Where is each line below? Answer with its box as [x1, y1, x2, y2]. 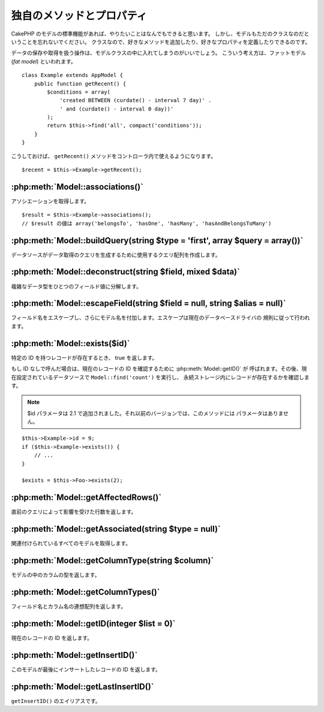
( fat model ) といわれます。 [11, 58, 76, 65]
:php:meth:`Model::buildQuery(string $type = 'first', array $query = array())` [11, 235, 304, 246]
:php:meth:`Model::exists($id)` [11, 338, 130, 348]
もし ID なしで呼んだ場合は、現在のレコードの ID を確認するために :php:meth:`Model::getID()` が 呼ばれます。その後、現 [11, 365, 307, 373]
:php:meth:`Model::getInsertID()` [11, 650, 138, 660]
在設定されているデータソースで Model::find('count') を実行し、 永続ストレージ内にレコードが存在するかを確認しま [11, 373, 310, 381]
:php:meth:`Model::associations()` [11, 181, 144, 192]
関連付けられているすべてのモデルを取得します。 [11, 540, 131, 547]
